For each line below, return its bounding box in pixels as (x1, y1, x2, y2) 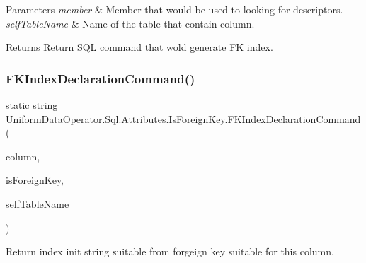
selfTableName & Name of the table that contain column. (6, 16, 255, 30)
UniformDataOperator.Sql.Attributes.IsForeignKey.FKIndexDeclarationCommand (6, 111, 361, 126)
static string (6, 98, 58, 112)
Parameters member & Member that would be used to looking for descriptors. (6, 2, 343, 16)
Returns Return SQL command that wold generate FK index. (6, 40, 273, 54)
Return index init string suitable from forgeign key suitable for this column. (6, 244, 334, 259)
